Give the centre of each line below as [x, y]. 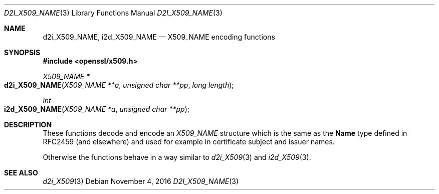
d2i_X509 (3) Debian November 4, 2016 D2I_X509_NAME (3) [141, 181]
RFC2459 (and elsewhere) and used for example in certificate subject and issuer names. [189, 142]
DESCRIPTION [28, 125]
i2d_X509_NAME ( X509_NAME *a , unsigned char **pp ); [97, 109]
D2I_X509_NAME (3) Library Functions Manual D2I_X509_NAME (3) [113, 13]
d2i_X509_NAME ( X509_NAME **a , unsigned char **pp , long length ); [119, 85]
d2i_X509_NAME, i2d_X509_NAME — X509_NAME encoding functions [159, 37]
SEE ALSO [21, 173]
